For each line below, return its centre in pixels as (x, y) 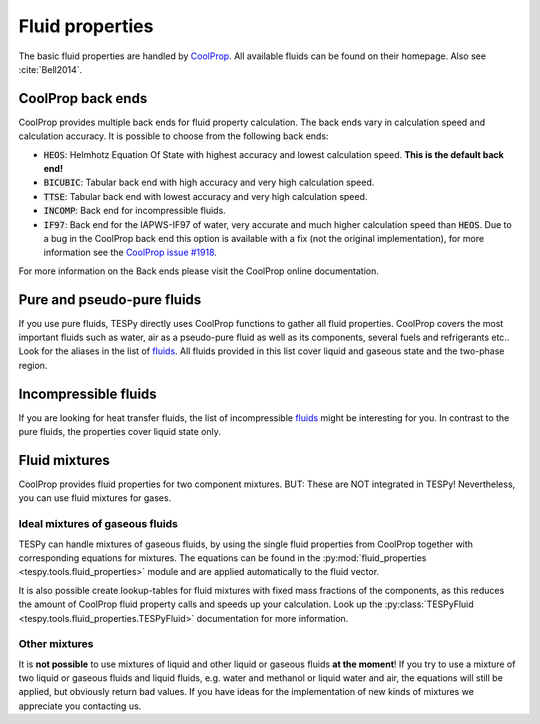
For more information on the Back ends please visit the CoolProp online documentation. (199, 271)
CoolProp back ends (83, 98)
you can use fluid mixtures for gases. (95, 498)
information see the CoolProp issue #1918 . (130, 252)
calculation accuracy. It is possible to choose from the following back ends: (173, 136)
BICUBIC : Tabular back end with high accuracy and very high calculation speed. (209, 182)
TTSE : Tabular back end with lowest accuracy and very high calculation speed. (205, 196)
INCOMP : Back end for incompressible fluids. (135, 211)
